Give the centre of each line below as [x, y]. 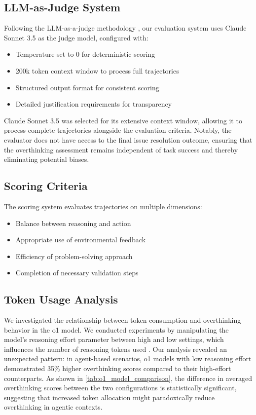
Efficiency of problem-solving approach [74, 256]
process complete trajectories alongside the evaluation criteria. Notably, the [118, 130]
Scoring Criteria [46, 186]
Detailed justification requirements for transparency [94, 104]
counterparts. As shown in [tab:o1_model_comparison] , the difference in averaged [128, 378]
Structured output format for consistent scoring [87, 87]
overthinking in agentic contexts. [53, 407]
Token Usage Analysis [61, 299]
